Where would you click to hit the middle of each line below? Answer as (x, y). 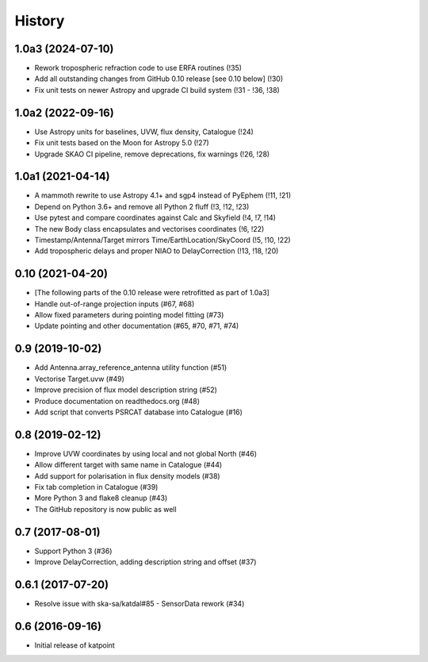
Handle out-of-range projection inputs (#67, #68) (115, 304)
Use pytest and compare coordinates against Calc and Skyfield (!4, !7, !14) (155, 217)
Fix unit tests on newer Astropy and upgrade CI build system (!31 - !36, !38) (157, 90)
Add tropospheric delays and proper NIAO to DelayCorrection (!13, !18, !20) (157, 251)
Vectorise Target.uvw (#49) (79, 379)
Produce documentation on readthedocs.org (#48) (117, 401)
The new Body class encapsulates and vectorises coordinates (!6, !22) (149, 229)
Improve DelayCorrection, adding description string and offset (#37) (145, 562)
